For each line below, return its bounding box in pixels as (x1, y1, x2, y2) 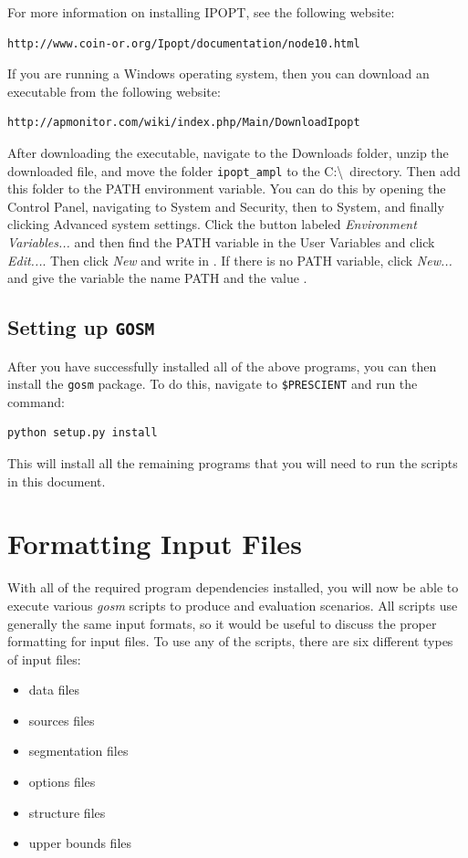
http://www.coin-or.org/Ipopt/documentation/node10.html (7, 37, 360, 50)
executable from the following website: (7, 81, 221, 100)
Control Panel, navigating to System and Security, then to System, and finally (7, 196, 444, 215)
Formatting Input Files (7, 525, 302, 562)
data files (28, 680, 80, 699)
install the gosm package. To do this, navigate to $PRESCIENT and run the (7, 374, 418, 393)
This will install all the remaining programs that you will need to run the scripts (7, 454, 458, 472)
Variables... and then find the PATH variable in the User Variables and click (7, 233, 435, 251)
